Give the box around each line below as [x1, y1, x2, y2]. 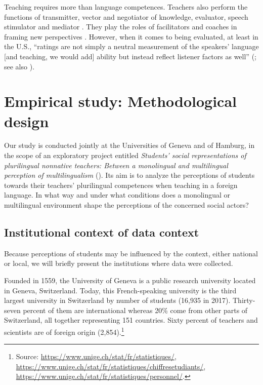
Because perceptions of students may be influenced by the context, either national [4, 248, 258, 258]
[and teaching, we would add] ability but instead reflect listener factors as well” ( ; [4, 51, 256, 61]
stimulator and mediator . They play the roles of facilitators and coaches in [4, 21, 237, 32]
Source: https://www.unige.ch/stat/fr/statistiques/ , [16, 351, 177, 362]
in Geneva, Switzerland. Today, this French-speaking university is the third [4, 285, 237, 295]
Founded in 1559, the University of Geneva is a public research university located [4, 275, 256, 286]
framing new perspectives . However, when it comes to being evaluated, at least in [4, 31, 258, 42]
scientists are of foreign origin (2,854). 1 [4, 325, 124, 337]
